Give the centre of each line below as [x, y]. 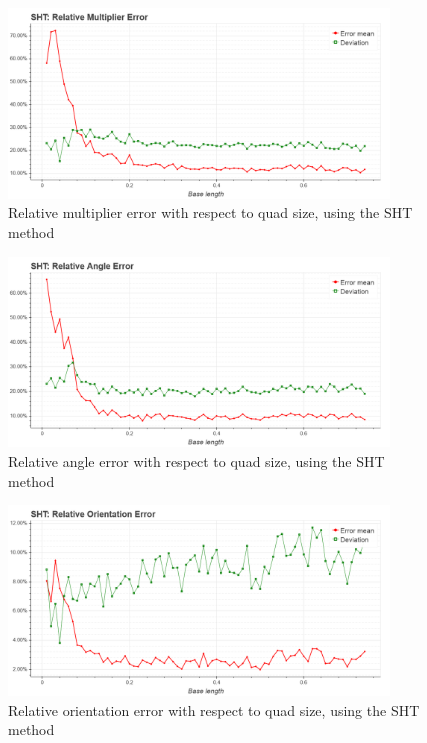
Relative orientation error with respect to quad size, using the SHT [214, 709]
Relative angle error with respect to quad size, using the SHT [196, 460]
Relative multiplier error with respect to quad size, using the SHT [210, 212]
